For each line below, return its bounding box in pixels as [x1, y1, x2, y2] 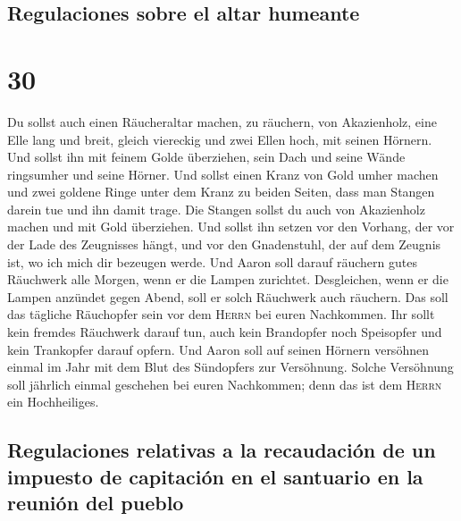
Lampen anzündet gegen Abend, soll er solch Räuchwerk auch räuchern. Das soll [7, 287, 448, 306]
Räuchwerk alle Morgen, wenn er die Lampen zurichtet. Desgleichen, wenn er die [7, 270, 448, 289]
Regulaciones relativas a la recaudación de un [7, 436, 436, 464]
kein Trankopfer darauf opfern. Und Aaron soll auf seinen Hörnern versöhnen [7, 340, 429, 358]
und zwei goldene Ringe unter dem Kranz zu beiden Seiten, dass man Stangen [7, 182, 435, 201]
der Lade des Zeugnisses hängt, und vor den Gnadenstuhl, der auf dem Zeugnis [7, 235, 441, 254]
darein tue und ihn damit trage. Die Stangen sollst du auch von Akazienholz [7, 199, 425, 218]
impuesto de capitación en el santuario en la [7, 462, 423, 490]
